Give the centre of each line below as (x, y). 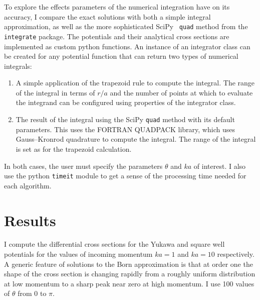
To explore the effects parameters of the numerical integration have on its (117, 7)
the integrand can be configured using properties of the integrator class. (126, 102)
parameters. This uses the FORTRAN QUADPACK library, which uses (125, 129)
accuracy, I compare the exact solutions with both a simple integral (107, 16)
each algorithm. (28, 185)
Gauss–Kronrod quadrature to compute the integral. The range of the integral (136, 139)
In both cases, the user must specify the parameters (83, 166)
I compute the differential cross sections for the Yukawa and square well (114, 244)
